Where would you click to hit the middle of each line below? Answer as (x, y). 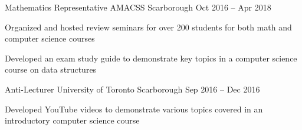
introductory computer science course (72, 120)
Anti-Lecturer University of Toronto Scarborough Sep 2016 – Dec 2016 (132, 89)
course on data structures (51, 69)
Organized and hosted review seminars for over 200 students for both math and (148, 27)
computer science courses (50, 38)
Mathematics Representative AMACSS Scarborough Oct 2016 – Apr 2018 (138, 7)
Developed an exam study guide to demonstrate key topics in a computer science (151, 58)
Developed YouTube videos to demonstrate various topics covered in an (134, 109)
